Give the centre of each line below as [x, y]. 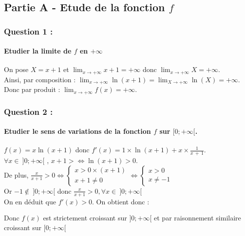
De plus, [16, 174]
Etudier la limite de [38, 51]
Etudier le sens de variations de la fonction [77, 131]
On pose [16, 69]
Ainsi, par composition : [40, 79]
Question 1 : [28, 31]
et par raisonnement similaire [198, 218]
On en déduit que [30, 201]
